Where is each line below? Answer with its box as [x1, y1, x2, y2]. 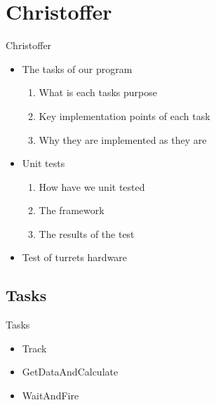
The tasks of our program [22, 61, 133, 76]
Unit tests [22, 156, 65, 171]
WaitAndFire [22, 388, 79, 403]
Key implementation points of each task [39, 108, 210, 123]
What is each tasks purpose [39, 85, 157, 100]
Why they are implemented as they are [39, 132, 207, 147]
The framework [39, 203, 104, 218]
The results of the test [39, 226, 135, 241]
